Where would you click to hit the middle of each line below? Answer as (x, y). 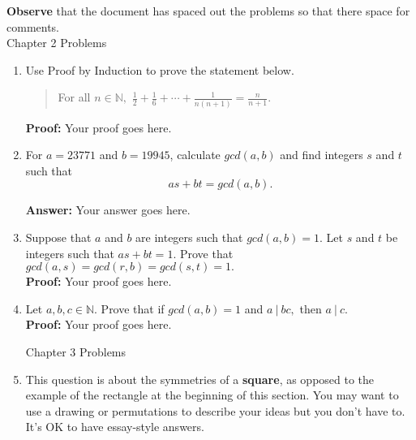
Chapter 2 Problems (57, 43)
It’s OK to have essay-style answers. (115, 427)
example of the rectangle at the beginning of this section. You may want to (212, 395)
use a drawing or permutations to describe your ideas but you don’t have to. (215, 410)
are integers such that (189, 237)
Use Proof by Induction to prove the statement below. (160, 69)
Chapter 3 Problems (76, 352)
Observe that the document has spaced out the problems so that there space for (208, 11)
